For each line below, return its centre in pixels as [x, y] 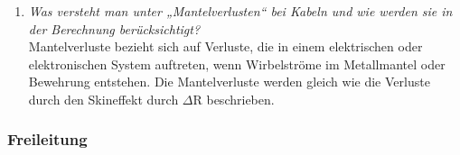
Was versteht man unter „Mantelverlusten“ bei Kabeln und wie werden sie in [240, 11]
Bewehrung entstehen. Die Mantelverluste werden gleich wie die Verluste [229, 82]
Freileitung [47, 139]
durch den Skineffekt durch [103, 99]
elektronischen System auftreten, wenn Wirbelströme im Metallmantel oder [237, 64]
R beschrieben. [234, 99]
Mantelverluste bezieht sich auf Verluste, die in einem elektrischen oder [225, 46]
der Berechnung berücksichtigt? [114, 28]
